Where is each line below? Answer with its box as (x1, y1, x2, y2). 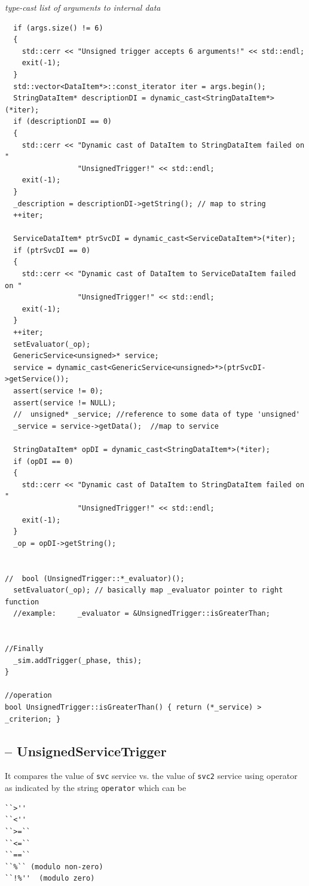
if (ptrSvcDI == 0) (13, 246, 91, 255)
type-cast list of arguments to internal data (5, 1, 161, 13)
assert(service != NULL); (13, 398, 117, 407)
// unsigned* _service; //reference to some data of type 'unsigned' (13, 410, 300, 419)
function (5, 597, 39, 606)
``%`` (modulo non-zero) (5, 862, 103, 871)
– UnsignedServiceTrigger (5, 741, 167, 760)
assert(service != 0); (13, 387, 103, 395)
